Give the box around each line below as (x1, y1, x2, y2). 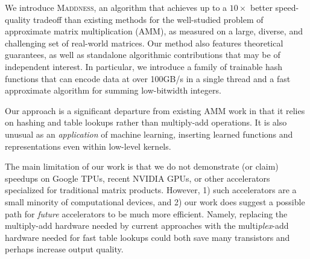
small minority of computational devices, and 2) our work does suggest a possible (5, 195, 305, 208)
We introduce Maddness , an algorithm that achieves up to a (5, 1, 227, 13)
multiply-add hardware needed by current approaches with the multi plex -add (5, 219, 289, 232)
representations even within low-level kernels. (5, 139, 171, 152)
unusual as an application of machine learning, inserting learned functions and (5, 127, 293, 140)
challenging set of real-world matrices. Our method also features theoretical (5, 36, 283, 49)
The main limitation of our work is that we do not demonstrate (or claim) (5, 160, 279, 173)
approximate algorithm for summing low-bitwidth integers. (5, 84, 221, 97)
